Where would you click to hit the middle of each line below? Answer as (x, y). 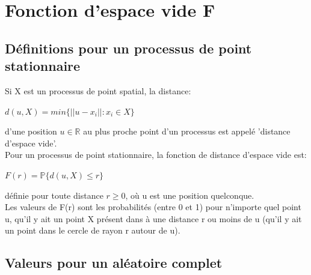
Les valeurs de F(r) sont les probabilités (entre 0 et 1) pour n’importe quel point (153, 207)
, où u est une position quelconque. (190, 195)
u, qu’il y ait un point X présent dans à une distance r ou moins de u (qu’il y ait (153, 218)
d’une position (31, 131)
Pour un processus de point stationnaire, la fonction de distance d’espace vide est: (156, 155)
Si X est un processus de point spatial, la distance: (98, 90)
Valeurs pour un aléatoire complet (114, 263)
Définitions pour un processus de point (128, 48)
